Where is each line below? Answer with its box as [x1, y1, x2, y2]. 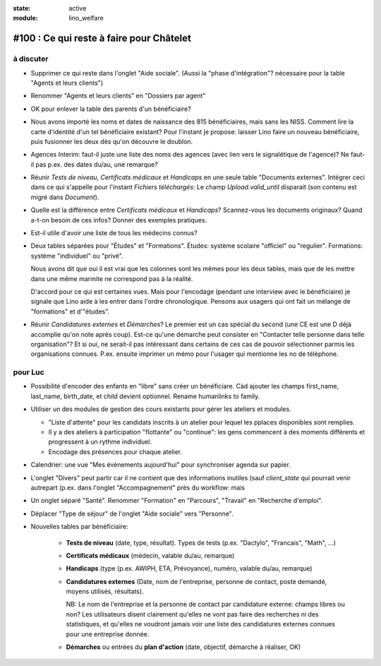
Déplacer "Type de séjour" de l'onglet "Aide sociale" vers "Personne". [30, 509, 234, 518]
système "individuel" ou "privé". [30, 251, 123, 260]
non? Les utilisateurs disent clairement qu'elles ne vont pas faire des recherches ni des [66, 609, 319, 618]
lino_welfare [68, 14, 104, 23]
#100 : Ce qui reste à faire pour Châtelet [13, 32, 192, 44]
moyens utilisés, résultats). [66, 587, 144, 596]
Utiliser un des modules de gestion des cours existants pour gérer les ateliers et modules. [30, 405, 292, 413]
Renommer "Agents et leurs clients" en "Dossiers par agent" [30, 92, 206, 100]
